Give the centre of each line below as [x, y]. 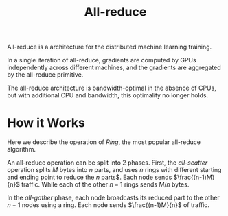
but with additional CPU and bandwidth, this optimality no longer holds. [108, 95]
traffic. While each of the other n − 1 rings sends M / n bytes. [105, 184]
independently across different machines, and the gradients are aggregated [114, 68]
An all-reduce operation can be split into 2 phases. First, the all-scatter [107, 163]
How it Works [46, 123]
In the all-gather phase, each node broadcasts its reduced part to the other [113, 198]
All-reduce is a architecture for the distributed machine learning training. [110, 47]
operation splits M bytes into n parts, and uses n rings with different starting [114, 170]
